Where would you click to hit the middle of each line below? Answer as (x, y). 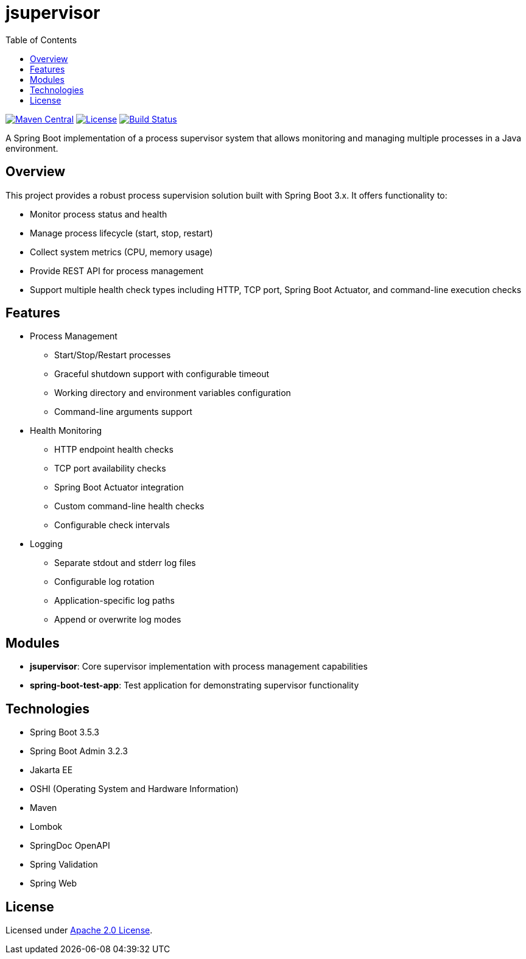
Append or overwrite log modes (118, 620)
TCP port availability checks (110, 469)
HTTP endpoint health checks (114, 450)
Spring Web (53, 883)
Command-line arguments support (123, 412)
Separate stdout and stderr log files (125, 563)
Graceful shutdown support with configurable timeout (162, 374)
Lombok (46, 827)
